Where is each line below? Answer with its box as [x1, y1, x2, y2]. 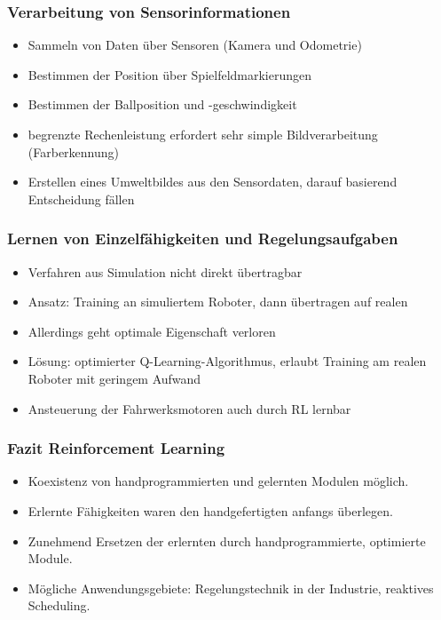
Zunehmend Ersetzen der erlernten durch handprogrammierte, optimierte [28, 531, 426, 550]
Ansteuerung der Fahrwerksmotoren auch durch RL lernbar [28, 399, 351, 417]
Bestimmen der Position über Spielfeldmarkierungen [28, 65, 312, 83]
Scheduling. [28, 596, 91, 615]
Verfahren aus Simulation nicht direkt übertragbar [28, 262, 303, 281]
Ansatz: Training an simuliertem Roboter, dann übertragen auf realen [28, 292, 408, 311]
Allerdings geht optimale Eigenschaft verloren [28, 322, 276, 340]
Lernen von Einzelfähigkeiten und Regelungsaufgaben [7, 227, 398, 250]
